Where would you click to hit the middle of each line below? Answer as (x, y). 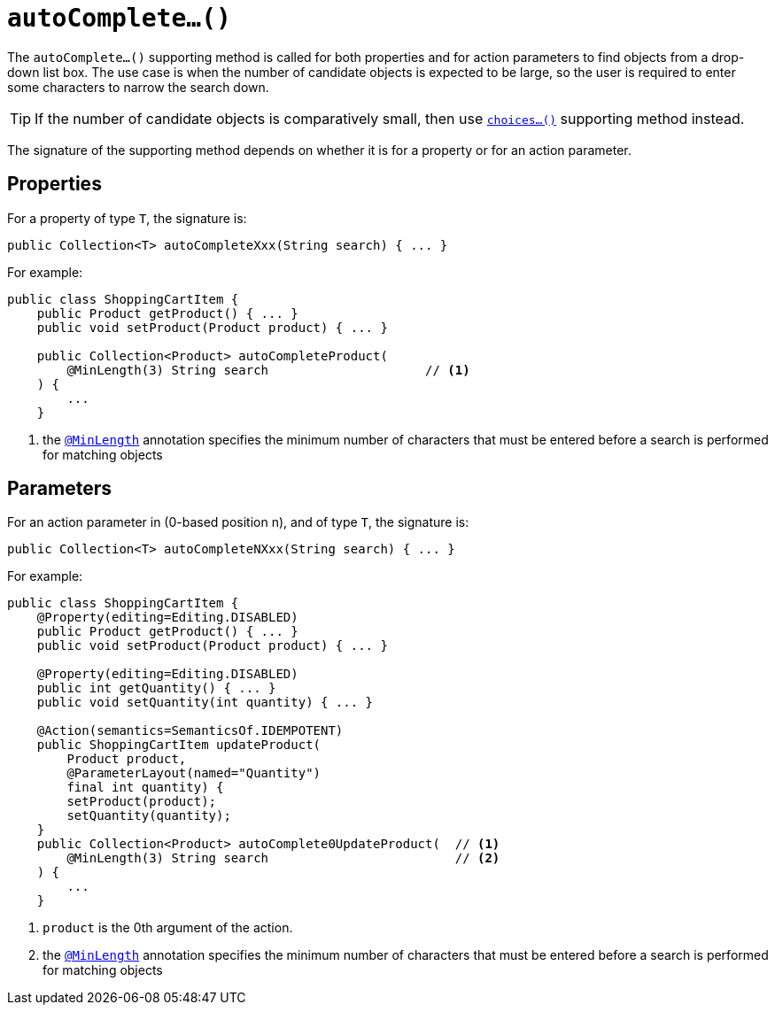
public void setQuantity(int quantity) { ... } (205, 703)
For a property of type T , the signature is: (127, 218)
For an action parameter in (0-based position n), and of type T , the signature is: (238, 522)
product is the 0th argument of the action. (168, 928)
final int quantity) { (145, 788)
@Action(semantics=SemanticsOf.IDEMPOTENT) (190, 731)
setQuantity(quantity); (149, 816)
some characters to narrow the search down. (138, 87)
